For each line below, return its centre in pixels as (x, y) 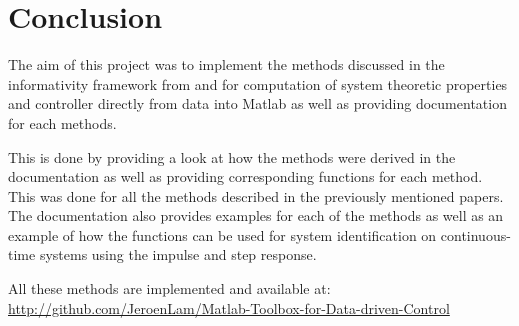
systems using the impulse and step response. (178, 254)
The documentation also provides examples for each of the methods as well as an (256, 215)
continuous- (475, 234)
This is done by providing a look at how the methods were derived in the (232, 156)
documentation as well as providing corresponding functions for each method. (245, 176)
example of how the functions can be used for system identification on (222, 234)
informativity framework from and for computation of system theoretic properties (258, 83)
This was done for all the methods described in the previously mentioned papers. (256, 195)
